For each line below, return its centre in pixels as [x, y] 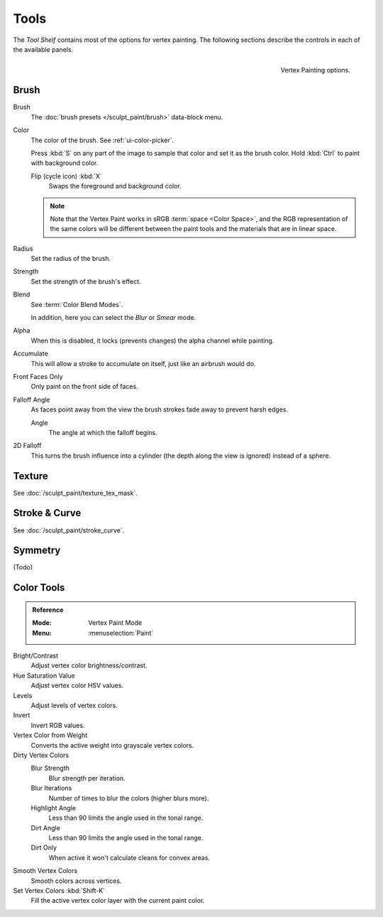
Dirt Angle [45, 827]
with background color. [65, 163]
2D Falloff [27, 446]
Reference [48, 610]
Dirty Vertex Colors [41, 755]
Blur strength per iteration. [87, 778]
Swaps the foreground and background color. [115, 186]
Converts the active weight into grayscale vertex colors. [112, 745]
